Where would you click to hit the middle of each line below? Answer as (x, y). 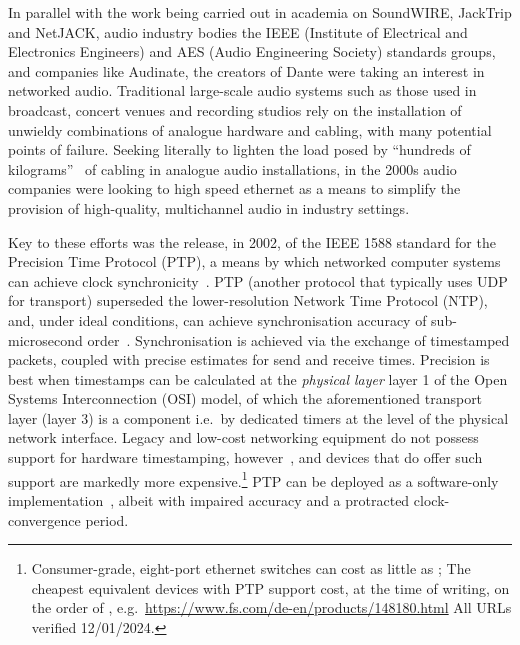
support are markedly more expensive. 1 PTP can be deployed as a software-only (253, 479)
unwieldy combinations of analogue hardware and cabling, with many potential (250, 129)
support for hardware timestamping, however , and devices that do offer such (245, 457)
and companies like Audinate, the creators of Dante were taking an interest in (246, 70)
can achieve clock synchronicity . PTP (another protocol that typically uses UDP (258, 280)
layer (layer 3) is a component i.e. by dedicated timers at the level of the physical (258, 417)
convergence (44, 519)
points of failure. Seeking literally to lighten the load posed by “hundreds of (239, 149)
